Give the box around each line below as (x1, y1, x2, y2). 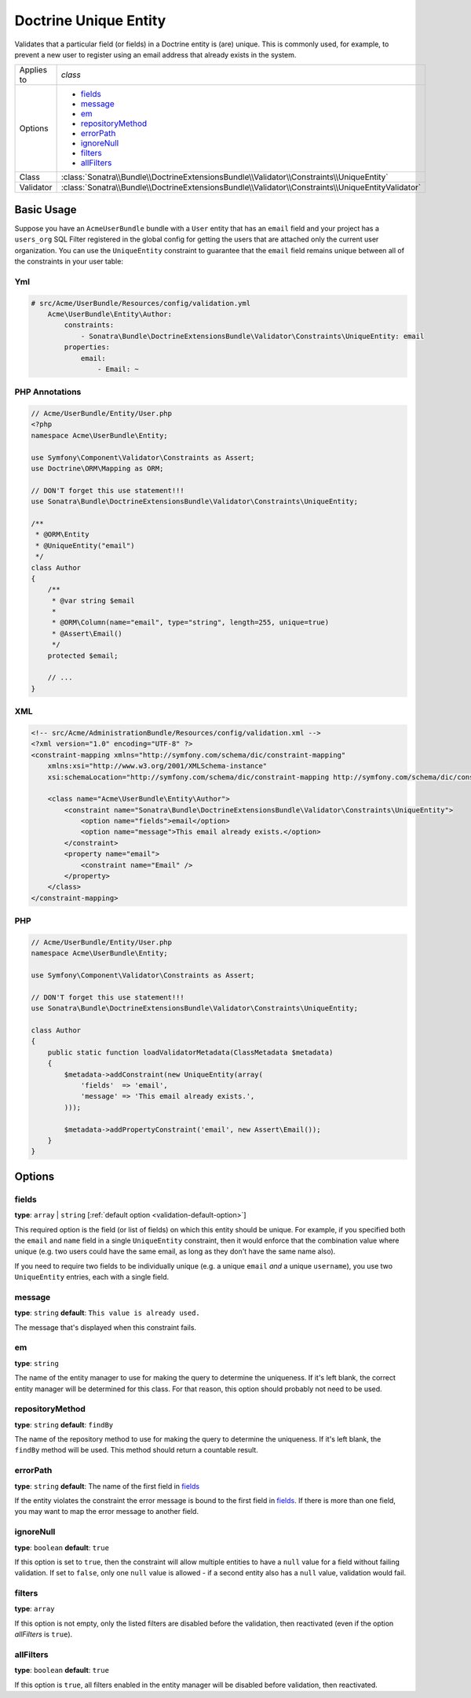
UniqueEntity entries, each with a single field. (14, 1273, 170, 1282)
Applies (19, 64, 47, 76)
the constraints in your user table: (14, 256, 123, 267)
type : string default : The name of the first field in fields (14, 1481, 200, 1490)
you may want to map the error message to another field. (14, 1507, 199, 1516)
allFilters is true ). (14, 1630, 73, 1639)
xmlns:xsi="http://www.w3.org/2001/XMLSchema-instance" (47, 761, 268, 771)
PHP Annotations (14, 386, 82, 397)
